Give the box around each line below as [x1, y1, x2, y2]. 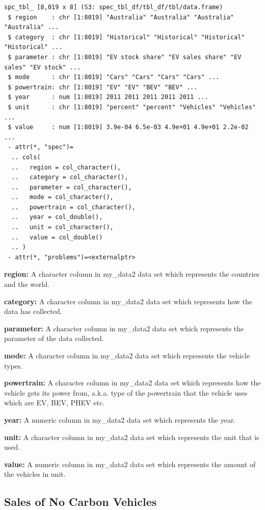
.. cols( [11, 153, 41, 161]
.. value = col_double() [11, 233, 103, 241]
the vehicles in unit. [4, 469, 66, 479]
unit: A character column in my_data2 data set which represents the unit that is [4, 431, 259, 442]
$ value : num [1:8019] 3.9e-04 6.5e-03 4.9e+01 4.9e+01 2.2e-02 [8, 124, 249, 131]
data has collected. [4, 306, 62, 317]
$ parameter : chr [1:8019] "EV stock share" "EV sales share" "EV [8, 53, 242, 61]
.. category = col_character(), [11, 174, 128, 181]
